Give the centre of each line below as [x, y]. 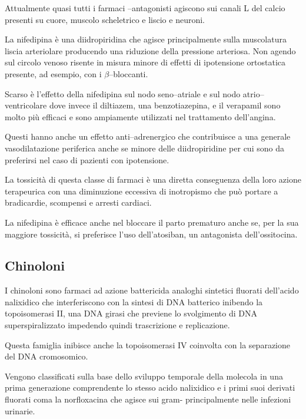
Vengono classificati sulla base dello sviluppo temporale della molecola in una [144, 376]
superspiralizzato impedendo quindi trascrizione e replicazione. [117, 325]
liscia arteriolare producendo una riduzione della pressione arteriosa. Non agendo [150, 50]
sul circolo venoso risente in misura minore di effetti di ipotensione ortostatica [145, 62]
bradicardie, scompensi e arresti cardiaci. [78, 202]
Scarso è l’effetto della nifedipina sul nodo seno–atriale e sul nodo [123, 93]
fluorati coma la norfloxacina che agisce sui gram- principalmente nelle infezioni [148, 399]
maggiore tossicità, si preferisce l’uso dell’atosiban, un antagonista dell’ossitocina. [151, 234]
